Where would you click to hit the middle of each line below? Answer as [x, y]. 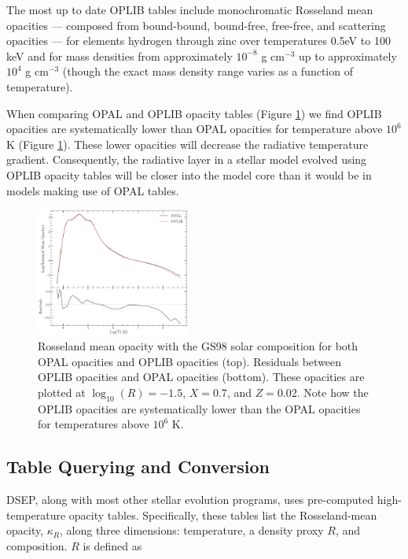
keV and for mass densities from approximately [119, 56]
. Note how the [333, 392]
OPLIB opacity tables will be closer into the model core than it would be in [189, 174]
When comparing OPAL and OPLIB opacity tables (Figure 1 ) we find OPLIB [194, 113]
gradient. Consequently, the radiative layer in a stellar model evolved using [187, 159]
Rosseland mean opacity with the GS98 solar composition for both [198, 346]
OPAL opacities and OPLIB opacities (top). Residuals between [190, 361]
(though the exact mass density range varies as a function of [208, 71]
